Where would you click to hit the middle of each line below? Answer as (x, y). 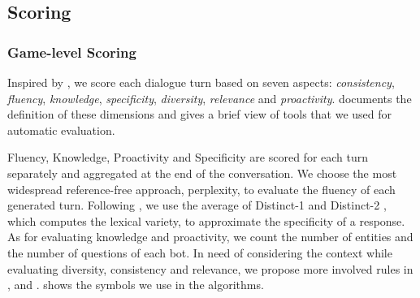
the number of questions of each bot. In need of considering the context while (200, 252)
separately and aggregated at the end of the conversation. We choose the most (202, 173)
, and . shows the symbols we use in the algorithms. (136, 285)
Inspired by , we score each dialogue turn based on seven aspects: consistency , (201, 82)
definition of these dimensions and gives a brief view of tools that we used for (200, 114)
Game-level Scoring (72, 52)
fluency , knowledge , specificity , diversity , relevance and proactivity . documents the (210, 98)
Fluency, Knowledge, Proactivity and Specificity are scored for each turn (188, 157)
